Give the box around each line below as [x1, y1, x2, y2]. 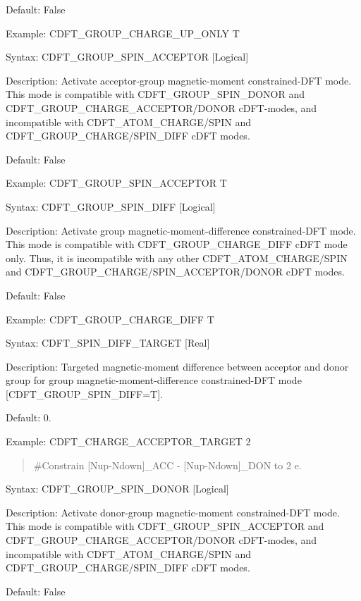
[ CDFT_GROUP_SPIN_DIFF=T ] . [6, 386, 164, 401]
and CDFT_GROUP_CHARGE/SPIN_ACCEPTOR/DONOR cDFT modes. [6, 264, 345, 279]
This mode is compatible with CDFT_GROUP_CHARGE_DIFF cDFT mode [6, 237, 348, 252]
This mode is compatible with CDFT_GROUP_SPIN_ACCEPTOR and [6, 519, 324, 533]
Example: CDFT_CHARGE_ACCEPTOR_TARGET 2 [6, 434, 251, 449]
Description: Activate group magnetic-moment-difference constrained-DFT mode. [6, 223, 356, 237]
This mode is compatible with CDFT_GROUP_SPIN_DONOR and [6, 87, 305, 101]
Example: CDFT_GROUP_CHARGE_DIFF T [6, 311, 214, 326]
